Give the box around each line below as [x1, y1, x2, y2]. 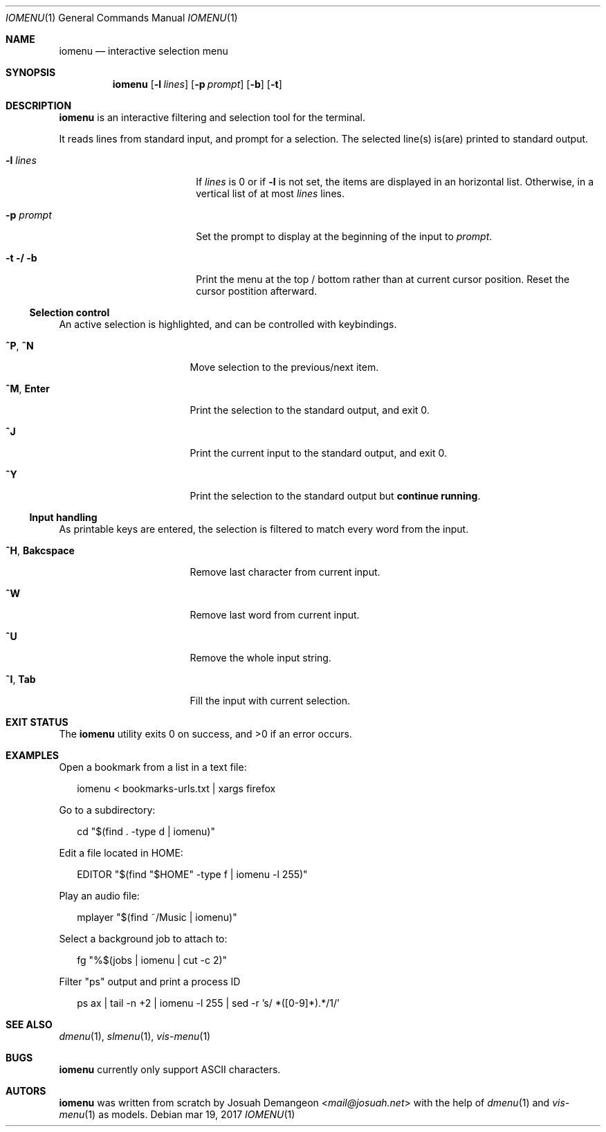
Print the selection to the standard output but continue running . [190, 490, 481, 502]
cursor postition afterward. [196, 285, 318, 297]
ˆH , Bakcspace [6, 545, 75, 556]
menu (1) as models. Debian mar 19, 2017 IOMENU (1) [59, 1108, 295, 1120]
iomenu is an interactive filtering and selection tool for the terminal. [59, 111, 365, 123]
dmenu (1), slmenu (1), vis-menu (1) [59, 1030, 211, 1042]
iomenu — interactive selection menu [59, 45, 228, 57]
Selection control [29, 307, 110, 318]
